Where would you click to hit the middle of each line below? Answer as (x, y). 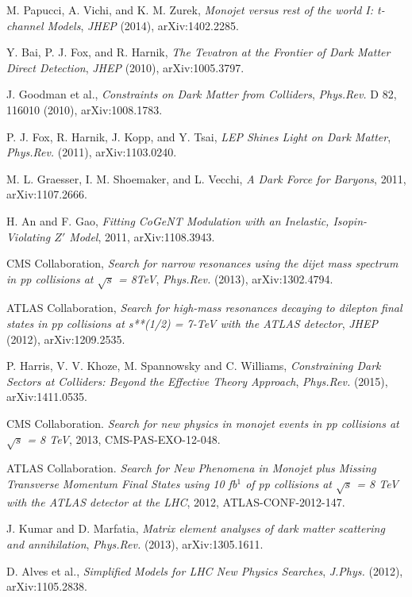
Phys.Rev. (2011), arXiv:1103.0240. (92, 152)
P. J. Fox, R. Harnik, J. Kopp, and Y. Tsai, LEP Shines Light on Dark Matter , (199, 136)
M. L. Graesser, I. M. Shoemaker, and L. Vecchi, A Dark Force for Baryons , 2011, (206, 178)
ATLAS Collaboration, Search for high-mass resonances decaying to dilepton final (204, 308)
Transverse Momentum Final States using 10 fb (122, 483)
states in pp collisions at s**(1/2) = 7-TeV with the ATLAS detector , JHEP (192, 324)
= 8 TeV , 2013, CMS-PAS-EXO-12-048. (124, 439)
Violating (29, 236)
